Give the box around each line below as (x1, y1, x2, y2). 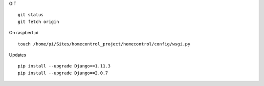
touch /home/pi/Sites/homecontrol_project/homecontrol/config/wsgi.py (18, 41, 191, 46)
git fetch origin (18, 19, 59, 24)
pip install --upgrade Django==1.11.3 (18, 64, 111, 69)
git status (18, 12, 44, 18)
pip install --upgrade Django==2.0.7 (18, 70, 109, 76)
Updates (9, 52, 26, 58)
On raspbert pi (9, 30, 39, 36)
